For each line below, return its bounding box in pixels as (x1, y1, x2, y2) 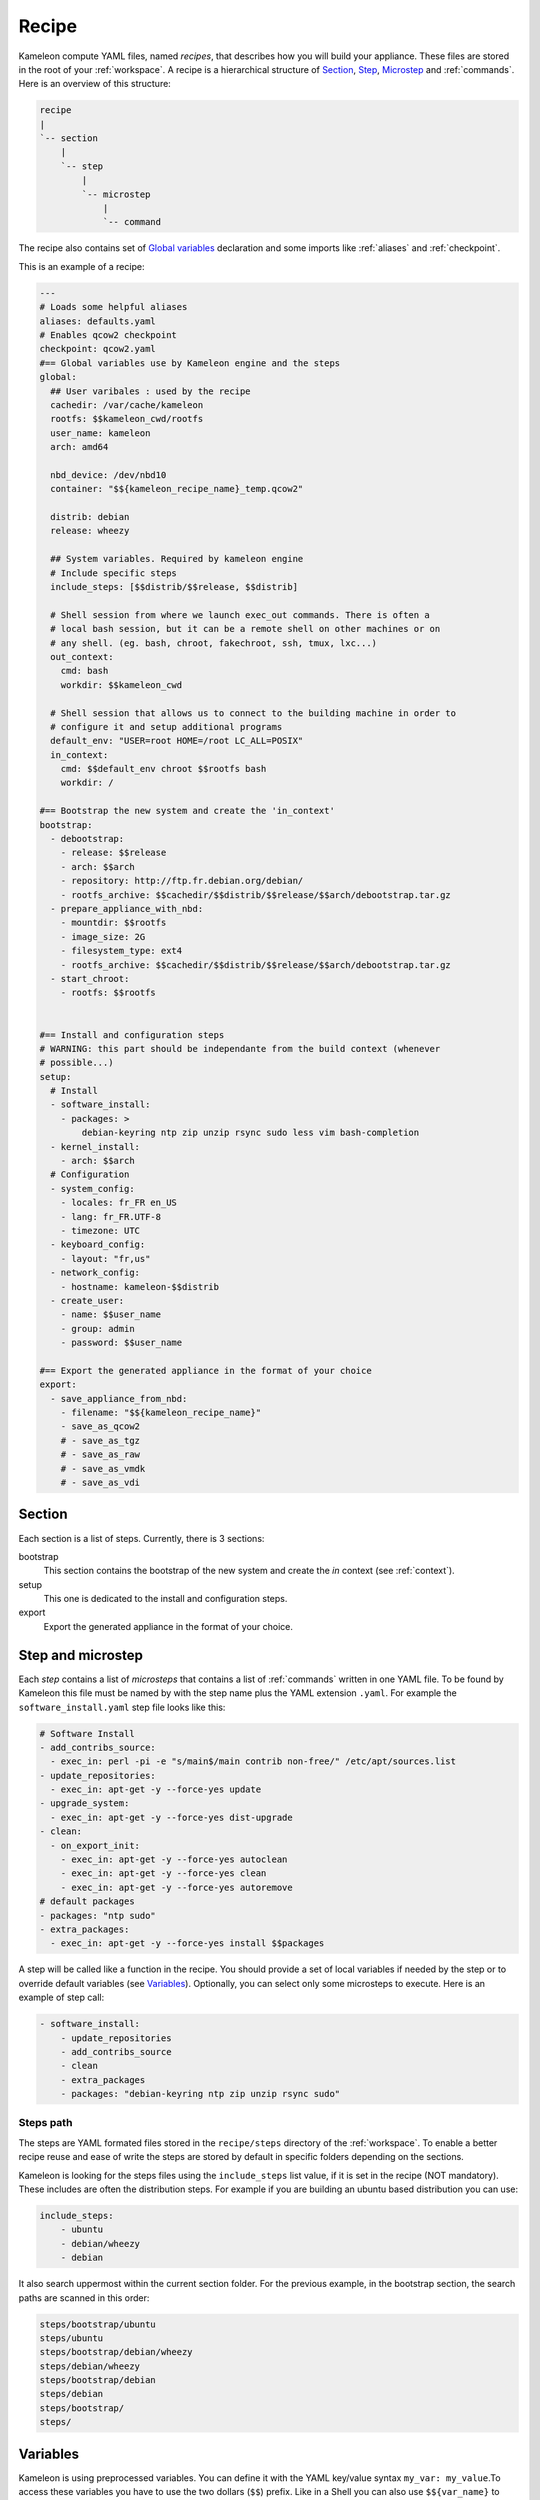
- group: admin (60, 1323, 135, 1334)
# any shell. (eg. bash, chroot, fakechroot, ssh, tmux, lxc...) (50, 637, 378, 649)
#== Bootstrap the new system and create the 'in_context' (39, 805, 335, 817)
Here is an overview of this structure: (18, 78, 172, 90)
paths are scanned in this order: (18, 2291, 150, 2304)
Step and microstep (18, 1646, 144, 1664)
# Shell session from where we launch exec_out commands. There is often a (50, 609, 430, 620)
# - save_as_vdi (60, 1477, 140, 1488)
